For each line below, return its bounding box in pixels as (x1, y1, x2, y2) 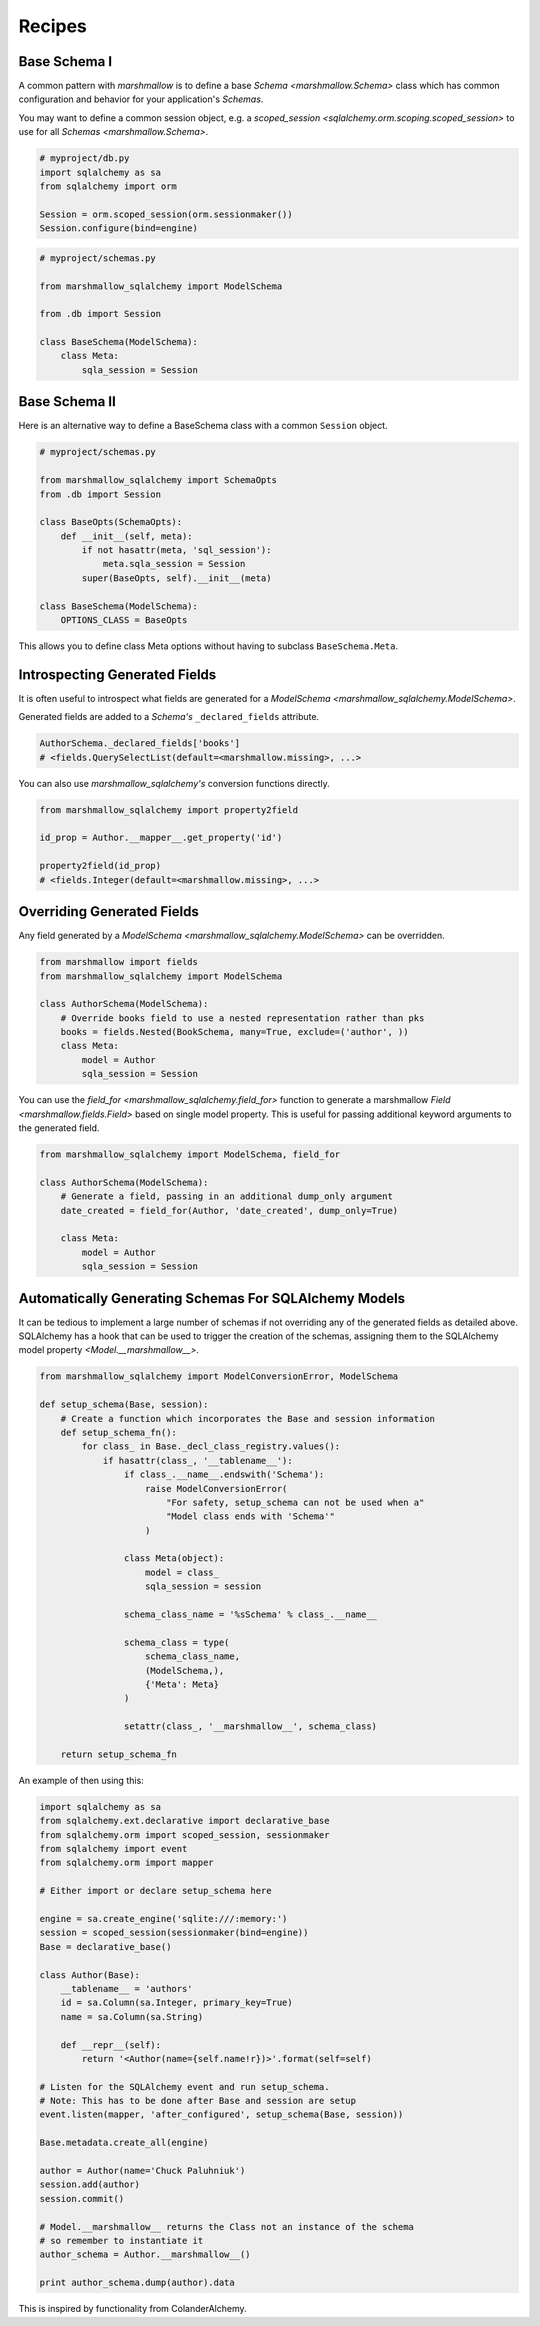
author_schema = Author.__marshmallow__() (39, 2249, 251, 2260)
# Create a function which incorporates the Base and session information (60, 1413, 435, 1424)
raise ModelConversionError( (145, 1483, 288, 1494)
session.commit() (39, 2193, 125, 2204)
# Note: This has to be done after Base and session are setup (39, 2095, 357, 2107)
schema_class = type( (123, 1636, 230, 1648)
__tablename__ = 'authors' (60, 1983, 194, 1994)
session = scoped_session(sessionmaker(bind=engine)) (39, 1927, 309, 1939)
